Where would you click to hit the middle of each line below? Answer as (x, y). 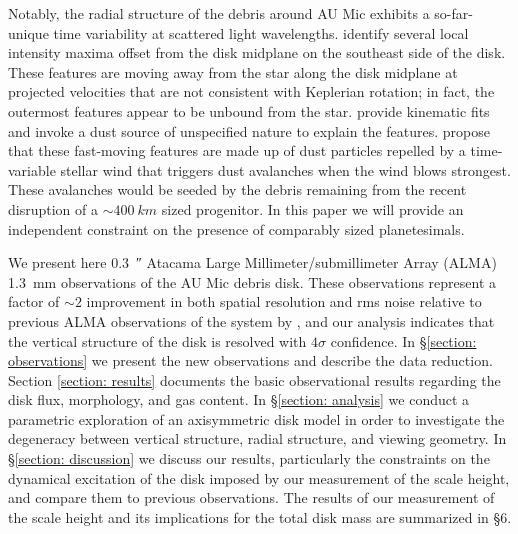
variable (32, 169)
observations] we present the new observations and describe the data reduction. (250, 360)
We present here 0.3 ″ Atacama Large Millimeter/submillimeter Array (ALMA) (252, 262)
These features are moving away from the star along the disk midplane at (233, 71)
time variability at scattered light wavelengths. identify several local (261, 32)
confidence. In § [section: (403, 340)
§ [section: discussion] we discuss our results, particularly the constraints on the (249, 458)
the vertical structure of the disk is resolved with (157, 340)
